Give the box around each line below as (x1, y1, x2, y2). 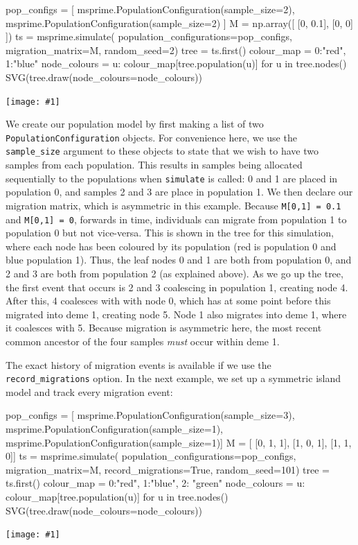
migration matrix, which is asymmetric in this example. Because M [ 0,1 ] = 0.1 (6, 198, 341, 212)
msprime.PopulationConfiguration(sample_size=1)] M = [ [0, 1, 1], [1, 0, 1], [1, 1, (6, 435, 352, 449)
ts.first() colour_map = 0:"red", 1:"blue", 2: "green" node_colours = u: (6, 476, 305, 490)
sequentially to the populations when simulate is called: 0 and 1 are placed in (6, 171, 338, 185)
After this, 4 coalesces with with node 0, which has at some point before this (6, 293, 331, 308)
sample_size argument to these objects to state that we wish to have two (6, 144, 319, 158)
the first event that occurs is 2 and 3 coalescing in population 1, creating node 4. (6, 279, 348, 294)
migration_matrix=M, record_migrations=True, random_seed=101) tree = (6, 462, 330, 476)
